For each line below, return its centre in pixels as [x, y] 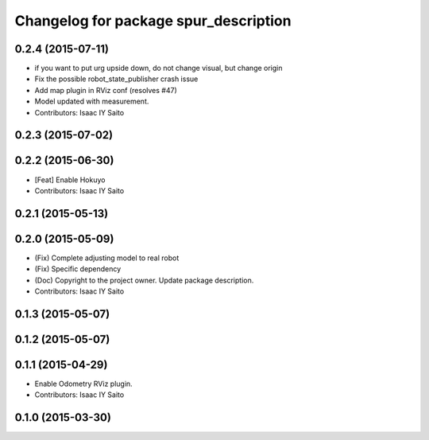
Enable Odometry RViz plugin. [83, 384]
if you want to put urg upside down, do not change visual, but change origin [158, 68]
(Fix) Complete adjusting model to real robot [107, 258]
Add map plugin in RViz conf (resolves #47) [106, 90]
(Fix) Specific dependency [78, 269]
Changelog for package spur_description [153, 21]
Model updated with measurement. [92, 101]
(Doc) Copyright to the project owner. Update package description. [144, 280]
